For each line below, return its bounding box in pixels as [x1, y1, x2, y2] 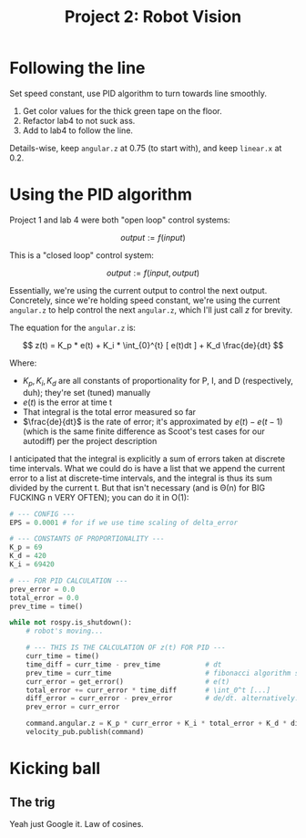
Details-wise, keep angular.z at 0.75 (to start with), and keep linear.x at [9, 142, 282, 153]
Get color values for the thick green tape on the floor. [22, 105, 223, 116]
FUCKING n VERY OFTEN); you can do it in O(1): [9, 491, 189, 502]
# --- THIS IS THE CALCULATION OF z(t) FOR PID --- [25, 643, 226, 653]
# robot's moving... [25, 626, 104, 636]
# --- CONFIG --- [9, 509, 76, 519]
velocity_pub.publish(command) [25, 728, 145, 737]
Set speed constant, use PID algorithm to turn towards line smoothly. [9, 88, 267, 98]
